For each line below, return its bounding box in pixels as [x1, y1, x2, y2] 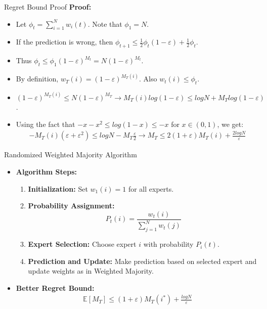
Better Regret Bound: [16, 282, 95, 293]
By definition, [16, 73, 59, 84]
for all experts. [128, 183, 174, 194]
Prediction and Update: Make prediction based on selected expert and [28, 255, 257, 266]
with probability [143, 239, 194, 249]
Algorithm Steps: [16, 166, 77, 177]
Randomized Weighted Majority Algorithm [4, 149, 137, 160]
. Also [139, 73, 157, 84]
